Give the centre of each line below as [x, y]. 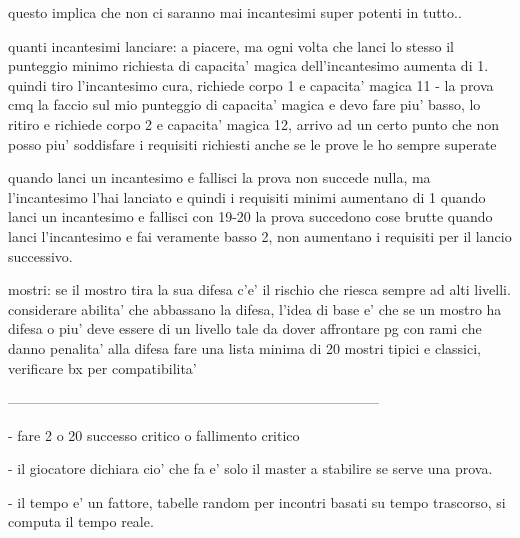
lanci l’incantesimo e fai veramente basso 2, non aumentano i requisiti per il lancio [260, 235]
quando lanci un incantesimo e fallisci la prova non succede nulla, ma [219, 177]
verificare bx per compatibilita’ [102, 367]
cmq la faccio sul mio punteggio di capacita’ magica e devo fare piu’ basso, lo [244, 104]
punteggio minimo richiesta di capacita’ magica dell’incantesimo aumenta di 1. [248, 65]
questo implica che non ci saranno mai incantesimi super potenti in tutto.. [235, 12]
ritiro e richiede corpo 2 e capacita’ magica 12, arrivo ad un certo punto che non [254, 123]
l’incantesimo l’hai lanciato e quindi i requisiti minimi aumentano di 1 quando [247, 196]
